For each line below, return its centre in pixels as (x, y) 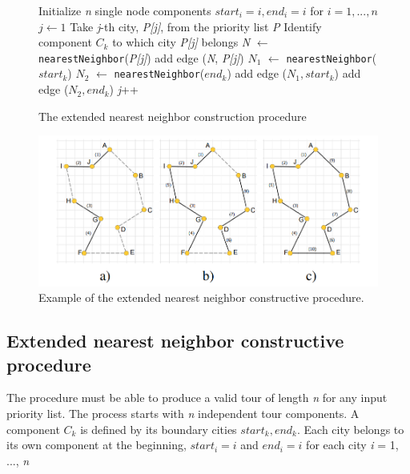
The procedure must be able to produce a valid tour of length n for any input (197, 398)
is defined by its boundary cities (159, 429)
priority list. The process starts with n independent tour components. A (183, 413)
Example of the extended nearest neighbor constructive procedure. (201, 297)
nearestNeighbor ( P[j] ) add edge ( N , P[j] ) (141, 57)
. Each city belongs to (350, 429)
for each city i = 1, (352, 445)
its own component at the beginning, (96, 445)
